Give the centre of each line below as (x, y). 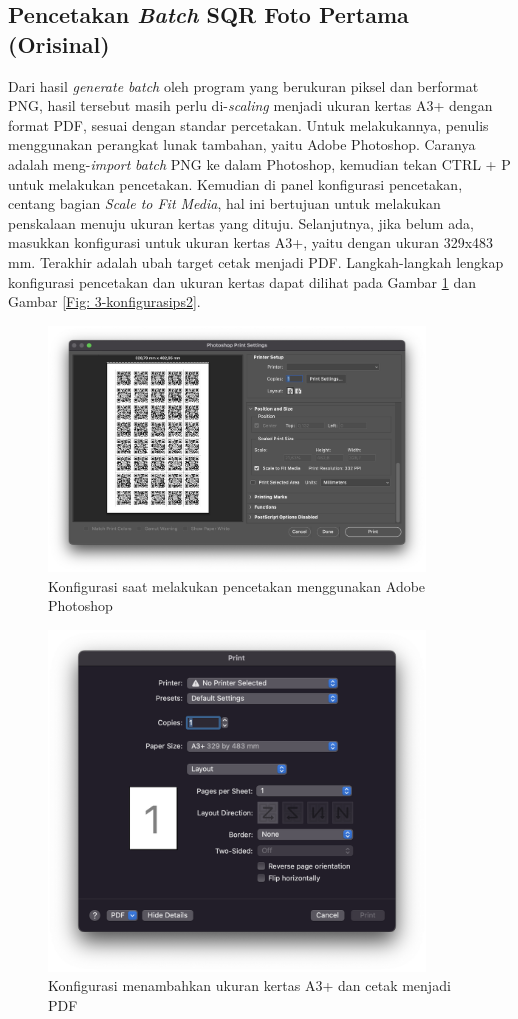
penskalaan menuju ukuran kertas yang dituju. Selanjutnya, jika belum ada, (241, 222)
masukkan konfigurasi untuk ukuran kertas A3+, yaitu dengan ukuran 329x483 (251, 242)
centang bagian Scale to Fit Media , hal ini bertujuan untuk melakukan (224, 203)
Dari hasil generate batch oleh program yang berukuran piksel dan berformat (243, 85)
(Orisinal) (59, 43)
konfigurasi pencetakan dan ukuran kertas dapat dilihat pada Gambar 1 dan (242, 281)
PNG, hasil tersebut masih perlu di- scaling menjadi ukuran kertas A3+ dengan (250, 105)
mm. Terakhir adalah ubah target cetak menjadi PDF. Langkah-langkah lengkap (256, 261)
